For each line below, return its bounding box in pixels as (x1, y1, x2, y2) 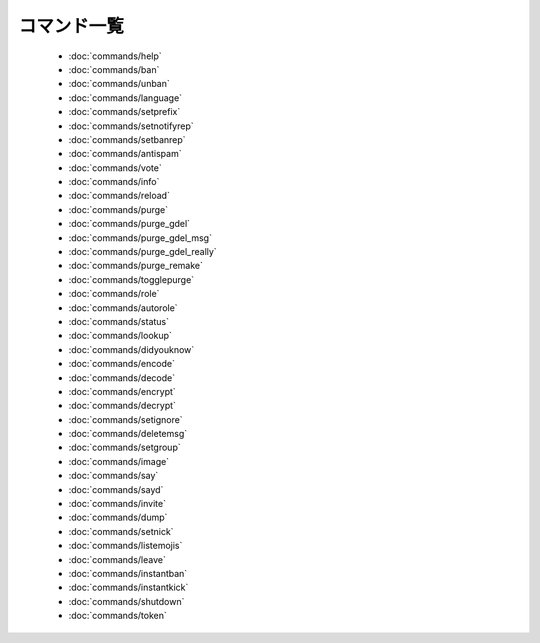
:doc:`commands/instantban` (68, 568, 188, 579)
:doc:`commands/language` (68, 91, 183, 104)
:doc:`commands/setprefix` (68, 106, 181, 118)
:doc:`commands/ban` (68, 63, 160, 75)
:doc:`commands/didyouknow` (68, 343, 195, 355)
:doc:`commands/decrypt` (68, 400, 177, 412)
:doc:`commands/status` (68, 315, 170, 327)
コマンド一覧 (18, 15, 125, 37)
